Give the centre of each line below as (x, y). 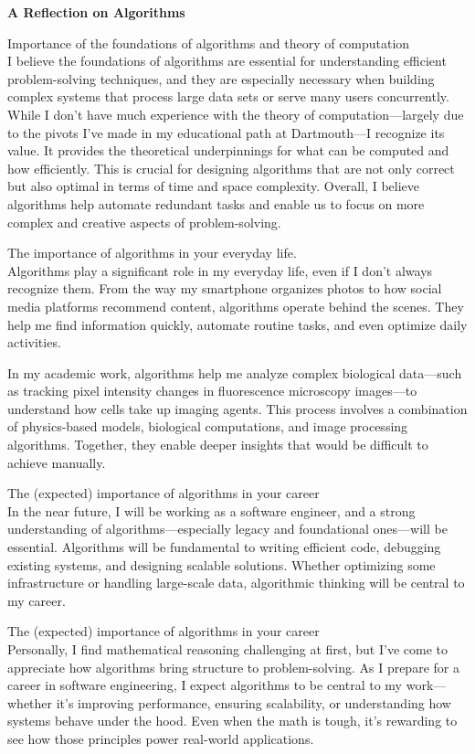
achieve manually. (57, 462)
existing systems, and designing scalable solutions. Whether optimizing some (222, 564)
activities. (34, 342)
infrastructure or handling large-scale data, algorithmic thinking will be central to (236, 583)
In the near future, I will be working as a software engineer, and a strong (211, 510)
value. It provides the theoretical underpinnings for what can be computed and (228, 150)
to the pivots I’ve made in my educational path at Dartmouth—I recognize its (226, 132)
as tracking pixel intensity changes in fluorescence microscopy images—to (212, 391)
